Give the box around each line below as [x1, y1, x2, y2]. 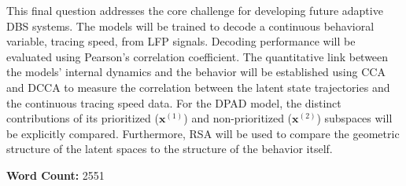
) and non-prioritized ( [183, 110, 293, 126]
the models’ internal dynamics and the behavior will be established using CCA [6, 64, 386, 80]
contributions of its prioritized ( [6, 110, 159, 126]
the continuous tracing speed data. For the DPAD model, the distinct [6, 94, 341, 111]
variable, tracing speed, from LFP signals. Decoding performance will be [6, 33, 356, 49]
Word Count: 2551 [6, 166, 105, 183]
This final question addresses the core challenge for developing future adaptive [6, 2, 383, 18]
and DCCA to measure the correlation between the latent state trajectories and [6, 78, 390, 95]
